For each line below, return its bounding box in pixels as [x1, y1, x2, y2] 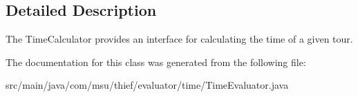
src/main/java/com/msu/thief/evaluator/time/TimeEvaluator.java [6, 78, 289, 92]
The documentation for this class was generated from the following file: [6, 54, 306, 69]
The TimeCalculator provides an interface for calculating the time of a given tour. [6, 32, 353, 46]
